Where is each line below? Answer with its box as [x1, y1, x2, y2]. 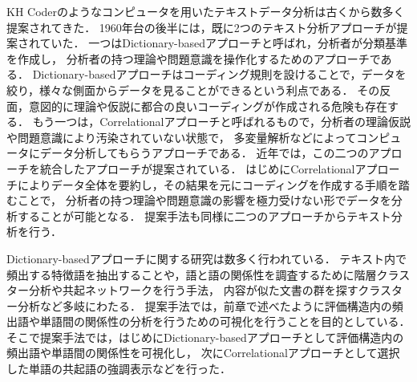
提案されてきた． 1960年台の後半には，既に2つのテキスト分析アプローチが [6, 18, 397, 35]
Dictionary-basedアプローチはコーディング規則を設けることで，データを [32, 66, 407, 83]
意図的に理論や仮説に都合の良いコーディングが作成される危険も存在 [28, 97, 388, 114]
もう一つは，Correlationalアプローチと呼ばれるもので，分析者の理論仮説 [32, 113, 411, 130]
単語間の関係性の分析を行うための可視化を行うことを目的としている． [39, 313, 411, 330]
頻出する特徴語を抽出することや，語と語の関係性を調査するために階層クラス [6, 266, 411, 282]
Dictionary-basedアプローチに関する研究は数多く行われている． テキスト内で [6, 250, 407, 266]
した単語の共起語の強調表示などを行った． [6, 360, 231, 377]
